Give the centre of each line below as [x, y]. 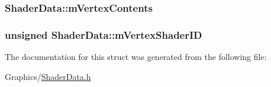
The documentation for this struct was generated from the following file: [136, 57]
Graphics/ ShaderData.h [48, 76]
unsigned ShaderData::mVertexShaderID [104, 34]
